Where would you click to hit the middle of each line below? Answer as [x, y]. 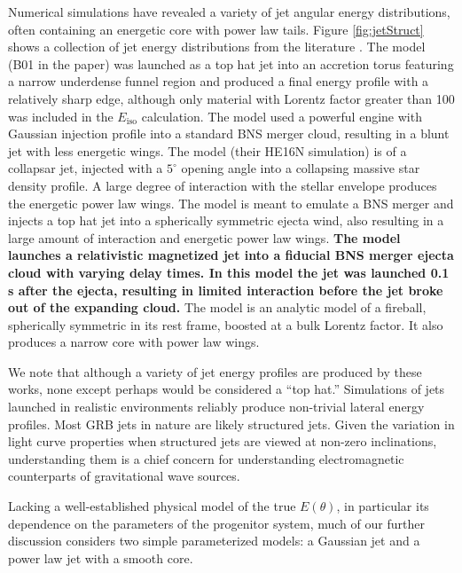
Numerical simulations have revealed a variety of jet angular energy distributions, [229, 12]
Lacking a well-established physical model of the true [152, 506]
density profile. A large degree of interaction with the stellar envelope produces [223, 185]
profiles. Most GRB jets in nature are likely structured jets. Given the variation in [231, 424]
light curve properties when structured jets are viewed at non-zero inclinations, [223, 441]
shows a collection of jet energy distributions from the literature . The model [217, 47]
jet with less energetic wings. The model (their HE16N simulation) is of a [208, 150]
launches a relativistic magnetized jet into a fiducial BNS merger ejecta [231, 255]
